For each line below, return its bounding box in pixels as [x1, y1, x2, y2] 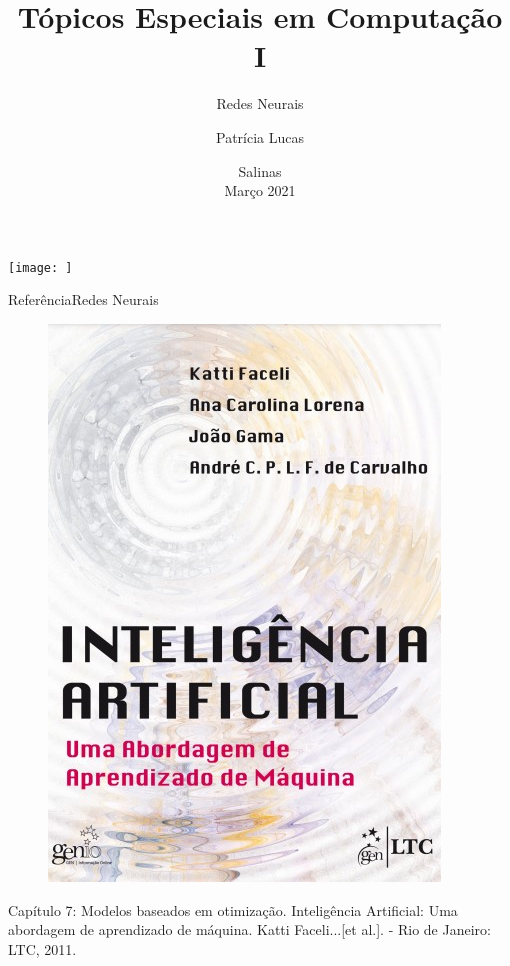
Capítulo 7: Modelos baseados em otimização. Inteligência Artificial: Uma [8, 899, 458, 920]
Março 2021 [224, 180, 296, 201]
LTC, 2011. [8, 938, 77, 959]
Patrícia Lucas [215, 126, 304, 147]
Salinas [238, 160, 282, 181]
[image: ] [8, 260, 73, 275]
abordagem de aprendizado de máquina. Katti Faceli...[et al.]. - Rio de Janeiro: [8, 919, 491, 940]
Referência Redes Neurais [8, 289, 159, 310]
